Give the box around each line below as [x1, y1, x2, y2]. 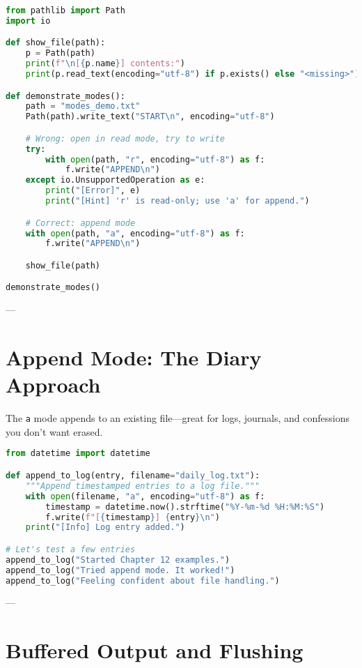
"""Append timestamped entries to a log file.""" [25, 480, 260, 491]
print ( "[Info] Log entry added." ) [25, 522, 185, 533]
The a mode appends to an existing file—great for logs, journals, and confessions [6, 411, 349, 425]
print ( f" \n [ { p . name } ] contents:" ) [25, 59, 185, 69]
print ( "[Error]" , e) [45, 185, 141, 196]
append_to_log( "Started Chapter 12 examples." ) [6, 554, 230, 565]
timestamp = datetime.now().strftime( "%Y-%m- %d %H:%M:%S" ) [45, 501, 325, 512]
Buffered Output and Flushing [6, 636, 304, 665]
